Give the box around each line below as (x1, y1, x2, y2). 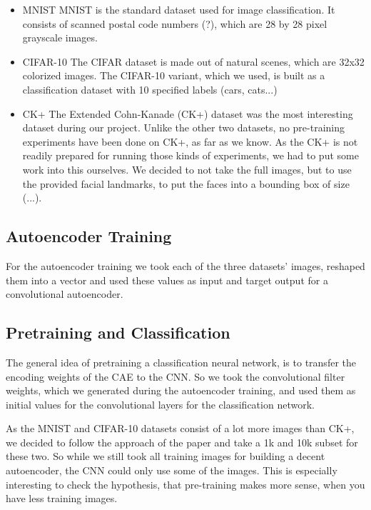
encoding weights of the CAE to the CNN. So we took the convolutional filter (6, 369, 345, 384)
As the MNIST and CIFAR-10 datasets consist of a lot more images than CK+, (6, 421, 355, 436)
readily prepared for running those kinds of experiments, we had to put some (22, 148, 359, 163)
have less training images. (6, 491, 118, 506)
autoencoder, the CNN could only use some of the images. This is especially (6, 463, 337, 478)
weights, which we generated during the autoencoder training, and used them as (6, 383, 356, 398)
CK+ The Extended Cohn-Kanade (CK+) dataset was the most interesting (22, 106, 353, 121)
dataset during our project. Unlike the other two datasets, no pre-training (22, 120, 345, 135)
